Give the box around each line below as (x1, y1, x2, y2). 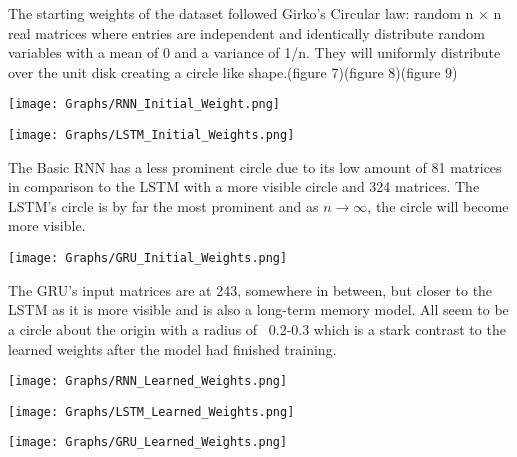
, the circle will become (367, 195, 509, 216)
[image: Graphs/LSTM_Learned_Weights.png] (8, 404, 295, 419)
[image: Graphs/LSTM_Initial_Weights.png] (8, 128, 295, 143)
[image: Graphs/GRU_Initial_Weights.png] (8, 251, 288, 266)
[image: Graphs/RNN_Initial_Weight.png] (8, 97, 281, 112)
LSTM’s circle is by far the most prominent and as (8, 195, 319, 216)
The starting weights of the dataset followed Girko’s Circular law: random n (8, 3, 474, 23)
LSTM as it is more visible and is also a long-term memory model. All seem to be (8, 299, 509, 320)
